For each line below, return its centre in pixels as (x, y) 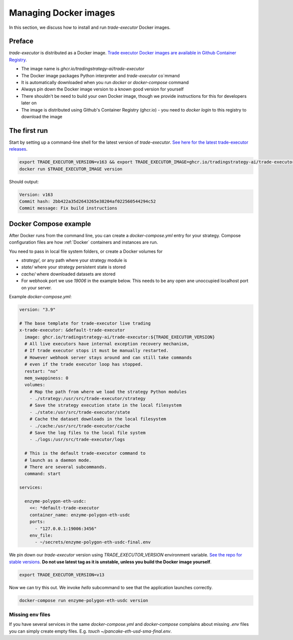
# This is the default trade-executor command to (85, 453)
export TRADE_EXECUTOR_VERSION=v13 (62, 575)
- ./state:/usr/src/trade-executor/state (80, 412)
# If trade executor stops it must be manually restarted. (97, 351)
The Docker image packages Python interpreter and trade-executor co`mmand (101, 75)
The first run (29, 130)
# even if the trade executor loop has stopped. (84, 364)
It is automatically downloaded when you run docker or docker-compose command (105, 83)
